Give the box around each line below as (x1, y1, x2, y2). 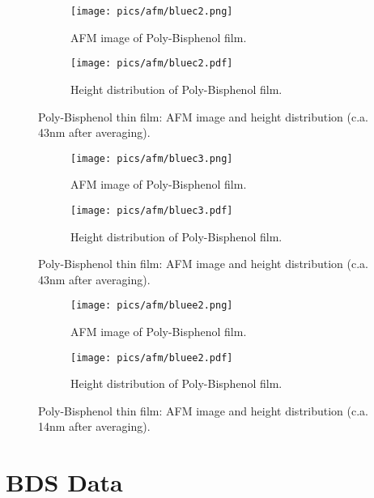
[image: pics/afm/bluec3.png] (70, 152, 233, 164)
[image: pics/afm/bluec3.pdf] (70, 204, 233, 216)
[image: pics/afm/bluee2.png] (70, 300, 233, 312)
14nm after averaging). (38, 418, 151, 435)
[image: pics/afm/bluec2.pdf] (70, 57, 233, 70)
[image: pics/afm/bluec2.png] (70, 6, 233, 17)
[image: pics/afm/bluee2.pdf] (70, 351, 233, 364)
